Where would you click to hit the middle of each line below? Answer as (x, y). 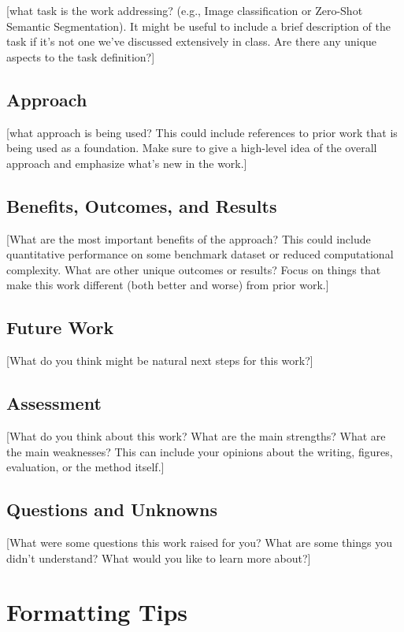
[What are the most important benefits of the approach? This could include (189, 238)
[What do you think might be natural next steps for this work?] (160, 361)
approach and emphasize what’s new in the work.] (127, 163)
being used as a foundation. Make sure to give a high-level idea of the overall (192, 148)
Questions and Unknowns (112, 509)
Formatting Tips (97, 612)
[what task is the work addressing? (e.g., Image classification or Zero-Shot (185, 10)
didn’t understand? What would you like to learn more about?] (159, 558)
